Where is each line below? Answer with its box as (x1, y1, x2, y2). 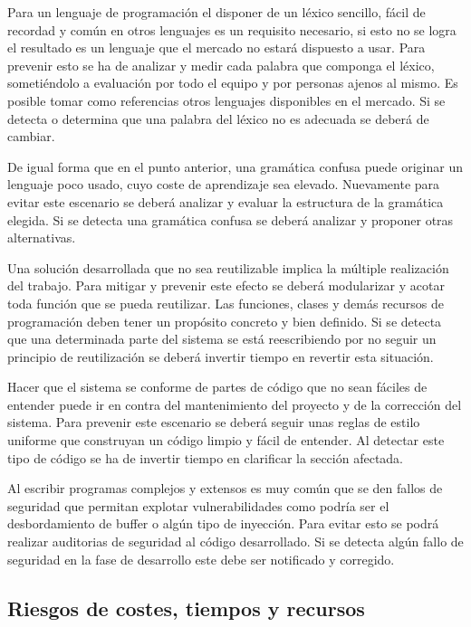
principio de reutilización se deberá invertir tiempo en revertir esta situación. (7, 347, 434, 366)
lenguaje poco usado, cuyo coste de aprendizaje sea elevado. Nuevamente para (7, 175, 440, 194)
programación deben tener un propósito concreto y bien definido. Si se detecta (7, 311, 442, 330)
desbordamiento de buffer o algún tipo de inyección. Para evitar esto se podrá (7, 514, 439, 533)
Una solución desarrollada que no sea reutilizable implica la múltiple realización (7, 258, 449, 277)
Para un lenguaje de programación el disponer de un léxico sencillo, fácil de (7, 3, 426, 21)
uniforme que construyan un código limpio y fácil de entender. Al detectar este (7, 431, 445, 450)
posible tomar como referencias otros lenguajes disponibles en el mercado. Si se (7, 90, 446, 109)
